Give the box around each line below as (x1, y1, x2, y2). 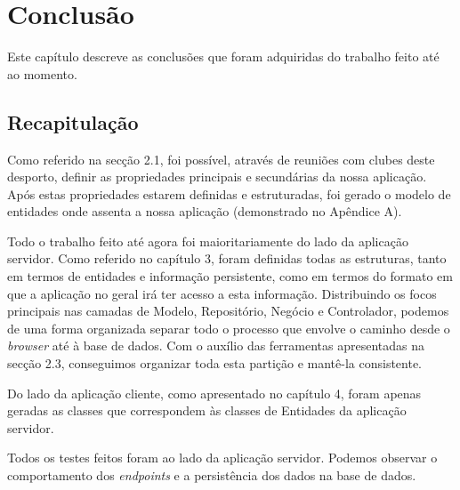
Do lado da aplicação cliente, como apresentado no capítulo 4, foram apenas (7, 383, 422, 402)
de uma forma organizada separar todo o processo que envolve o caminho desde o (7, 318, 450, 337)
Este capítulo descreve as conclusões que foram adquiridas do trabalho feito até (7, 47, 440, 66)
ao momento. (7, 64, 77, 83)
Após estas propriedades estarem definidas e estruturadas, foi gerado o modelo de (7, 184, 451, 203)
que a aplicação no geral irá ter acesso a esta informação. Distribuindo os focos (7, 284, 437, 302)
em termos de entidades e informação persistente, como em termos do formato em (7, 267, 453, 285)
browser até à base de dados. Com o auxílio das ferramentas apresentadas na (7, 336, 425, 355)
